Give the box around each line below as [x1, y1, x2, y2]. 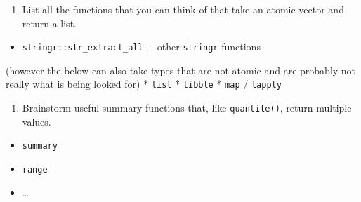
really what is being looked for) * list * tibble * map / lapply [6, 76, 282, 91]
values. [22, 114, 51, 128]
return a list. [22, 15, 77, 30]
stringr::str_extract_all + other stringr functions [22, 39, 261, 54]
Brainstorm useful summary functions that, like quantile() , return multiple [22, 100, 352, 115]
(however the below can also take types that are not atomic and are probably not [6, 62, 356, 77]
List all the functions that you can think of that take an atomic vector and [22, 2, 344, 16]
